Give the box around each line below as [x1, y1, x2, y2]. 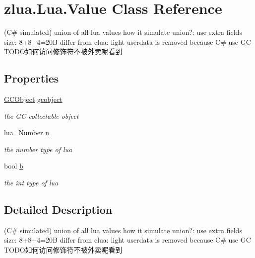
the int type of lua [4, 177, 59, 188]
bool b [4, 161, 23, 171]
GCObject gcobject [4, 94, 63, 104]
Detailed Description [4, 202, 113, 217]
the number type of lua [4, 144, 72, 154]
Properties [4, 71, 59, 86]
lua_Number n [4, 127, 50, 138]
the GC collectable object [4, 110, 79, 121]
